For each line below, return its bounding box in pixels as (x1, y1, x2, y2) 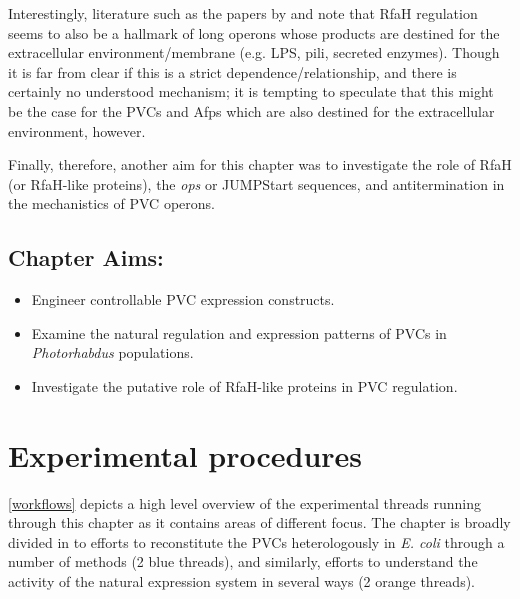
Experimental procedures (8, 434, 363, 475)
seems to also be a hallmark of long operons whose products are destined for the (8, 22, 500, 43)
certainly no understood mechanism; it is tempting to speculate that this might (8, 81, 494, 102)
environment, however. (8, 120, 146, 141)
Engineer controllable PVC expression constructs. (31, 289, 335, 310)
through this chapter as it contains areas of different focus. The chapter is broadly (8, 512, 511, 533)
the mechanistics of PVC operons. (8, 193, 215, 214)
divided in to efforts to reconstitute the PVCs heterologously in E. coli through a (8, 531, 505, 552)
